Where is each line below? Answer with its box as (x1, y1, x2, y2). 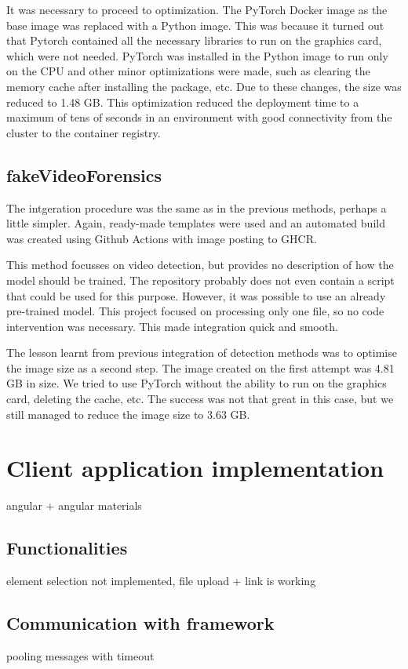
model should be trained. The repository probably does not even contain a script (6, 271, 395, 288)
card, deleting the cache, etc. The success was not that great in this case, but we (6, 391, 394, 407)
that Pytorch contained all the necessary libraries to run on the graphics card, (6, 32, 382, 49)
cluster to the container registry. (6, 124, 161, 140)
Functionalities (6, 536, 128, 560)
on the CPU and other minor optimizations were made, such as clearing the (6, 63, 370, 79)
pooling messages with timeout (6, 647, 155, 664)
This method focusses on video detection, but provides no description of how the (6, 256, 394, 273)
